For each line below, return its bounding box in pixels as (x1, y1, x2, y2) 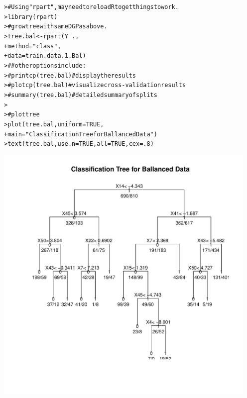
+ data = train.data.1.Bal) (4, 52, 86, 60)
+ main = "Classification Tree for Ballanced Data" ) (4, 130, 157, 138)
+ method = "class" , (4, 42, 61, 50)
